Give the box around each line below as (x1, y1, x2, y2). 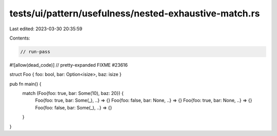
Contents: (9, 35, 30, 41)
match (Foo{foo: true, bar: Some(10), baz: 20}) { (22, 90, 124, 96)
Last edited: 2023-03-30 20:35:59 (9, 26, 83, 32)
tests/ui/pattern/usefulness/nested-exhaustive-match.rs (9, 8, 260, 19)
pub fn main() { (9, 81, 42, 87)
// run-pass (20, 49, 51, 54)
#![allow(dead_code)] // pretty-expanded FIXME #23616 (9, 62, 128, 68)
